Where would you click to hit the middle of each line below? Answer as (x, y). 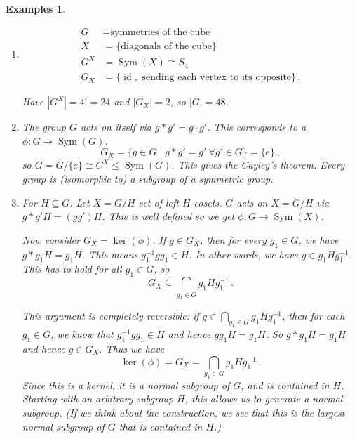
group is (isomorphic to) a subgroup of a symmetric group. (148, 178)
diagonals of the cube (166, 46)
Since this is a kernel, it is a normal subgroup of (126, 385)
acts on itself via (116, 127)
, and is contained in (285, 385)
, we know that (82, 334)
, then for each (314, 316)
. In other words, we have (243, 254)
